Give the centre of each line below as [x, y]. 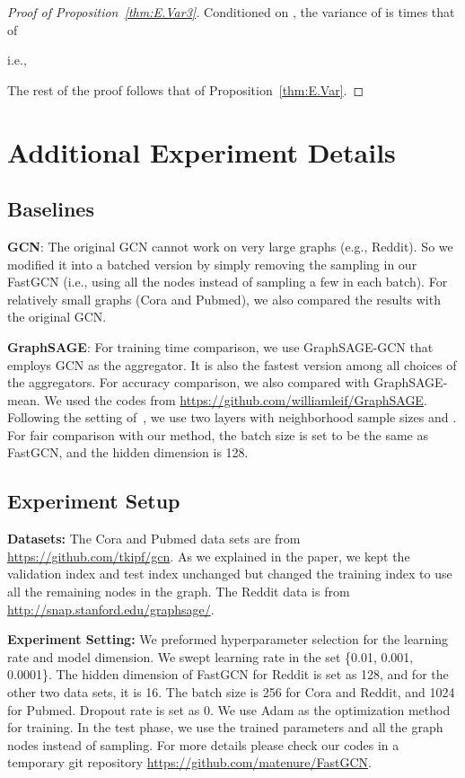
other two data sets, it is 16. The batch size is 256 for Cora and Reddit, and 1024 [231, 692]
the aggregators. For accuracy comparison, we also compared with [189, 382]
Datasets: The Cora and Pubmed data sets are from [154, 539]
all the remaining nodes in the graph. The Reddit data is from [179, 592]
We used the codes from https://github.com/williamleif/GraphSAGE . [236, 399]
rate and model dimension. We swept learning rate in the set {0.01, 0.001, [211, 656]
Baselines [51, 209]
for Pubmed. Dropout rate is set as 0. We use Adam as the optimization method [229, 709]
